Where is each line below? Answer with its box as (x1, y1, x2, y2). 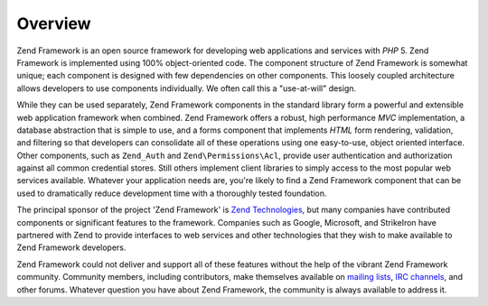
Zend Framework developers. (16, 242, 127, 253)
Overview (16, 14, 91, 33)
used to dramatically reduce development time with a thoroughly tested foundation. (16, 188, 327, 199)
